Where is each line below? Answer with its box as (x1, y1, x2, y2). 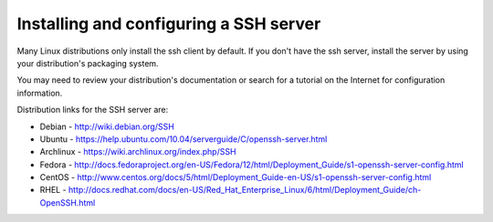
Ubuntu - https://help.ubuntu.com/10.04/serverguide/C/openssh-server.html (39, 133, 328, 145)
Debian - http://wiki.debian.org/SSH (39, 121, 175, 132)
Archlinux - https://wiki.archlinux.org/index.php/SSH (39, 146, 236, 157)
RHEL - (39, 185, 68, 196)
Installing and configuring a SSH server (16, 14, 321, 34)
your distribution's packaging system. (16, 57, 159, 68)
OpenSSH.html (39, 197, 96, 208)
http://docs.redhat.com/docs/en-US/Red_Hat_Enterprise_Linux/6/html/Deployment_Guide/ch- (68, 185, 422, 196)
